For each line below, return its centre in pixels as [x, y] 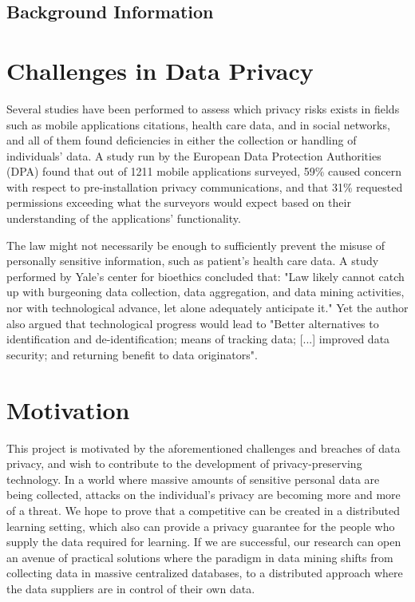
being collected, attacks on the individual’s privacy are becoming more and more [204, 495]
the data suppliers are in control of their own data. [131, 588]
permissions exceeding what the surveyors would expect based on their [179, 202]
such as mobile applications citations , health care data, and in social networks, [198, 124]
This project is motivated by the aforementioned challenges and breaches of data [204, 448]
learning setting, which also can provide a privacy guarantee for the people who [201, 526]
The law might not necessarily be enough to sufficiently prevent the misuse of [196, 245]
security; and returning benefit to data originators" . [132, 354]
